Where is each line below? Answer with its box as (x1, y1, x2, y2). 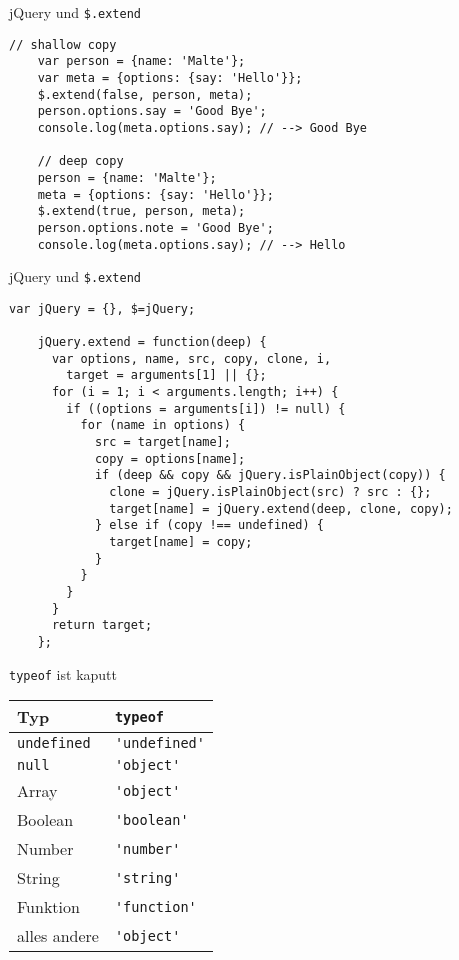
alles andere (17, 924, 99, 948)
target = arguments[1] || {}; (66, 368, 267, 383)
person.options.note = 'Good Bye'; (37, 220, 274, 235)
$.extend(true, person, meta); (37, 204, 246, 219)
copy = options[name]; (94, 451, 246, 466)
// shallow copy (9, 37, 117, 52)
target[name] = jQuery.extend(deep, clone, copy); (109, 501, 453, 516)
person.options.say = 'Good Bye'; (37, 104, 267, 119)
